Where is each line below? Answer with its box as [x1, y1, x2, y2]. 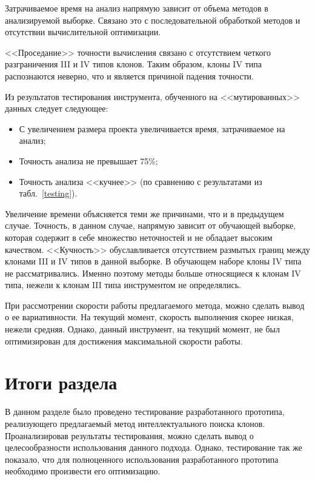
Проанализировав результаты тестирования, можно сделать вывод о [5, 429, 254, 442]
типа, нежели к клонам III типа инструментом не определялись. [5, 278, 241, 291]
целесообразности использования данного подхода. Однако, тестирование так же [5, 441, 302, 454]
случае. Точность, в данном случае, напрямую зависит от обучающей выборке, [5, 219, 296, 232]
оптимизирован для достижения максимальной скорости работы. [5, 334, 243, 347]
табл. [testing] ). [19, 187, 78, 200]
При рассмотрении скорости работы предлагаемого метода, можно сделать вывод [5, 298, 305, 311]
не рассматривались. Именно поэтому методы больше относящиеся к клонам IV [5, 266, 301, 279]
